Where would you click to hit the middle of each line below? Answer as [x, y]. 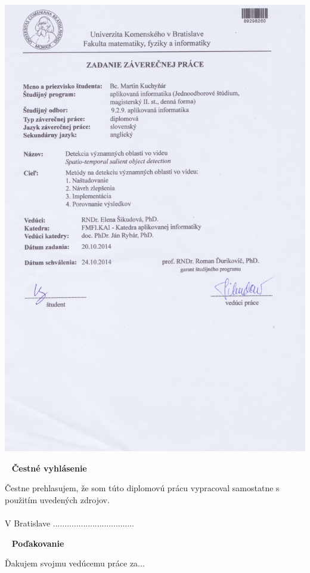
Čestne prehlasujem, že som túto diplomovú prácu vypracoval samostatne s [142, 488]
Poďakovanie [38, 543]
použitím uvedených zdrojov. [57, 499]
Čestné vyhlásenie [49, 468]
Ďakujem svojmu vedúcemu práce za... [75, 563]
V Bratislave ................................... [70, 523]
